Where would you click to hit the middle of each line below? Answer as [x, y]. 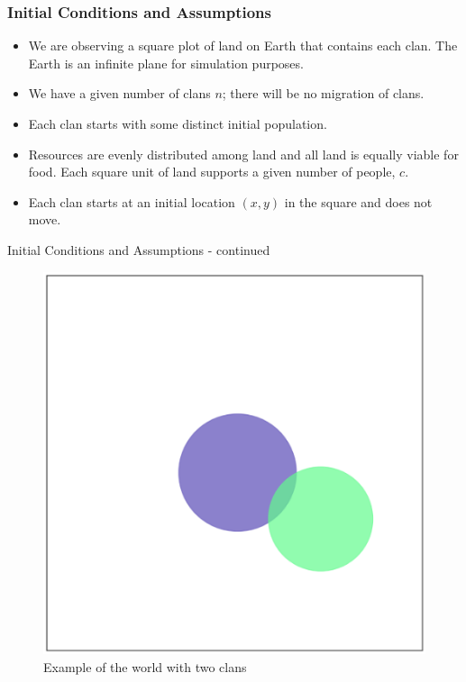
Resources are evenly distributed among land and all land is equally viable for [243, 154]
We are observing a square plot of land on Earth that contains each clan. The [243, 45]
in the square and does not [358, 201]
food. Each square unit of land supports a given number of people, [212, 172]
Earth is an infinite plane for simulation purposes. [166, 63]
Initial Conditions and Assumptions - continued [139, 249]
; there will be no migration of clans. [323, 93]
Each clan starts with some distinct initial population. [178, 123]
